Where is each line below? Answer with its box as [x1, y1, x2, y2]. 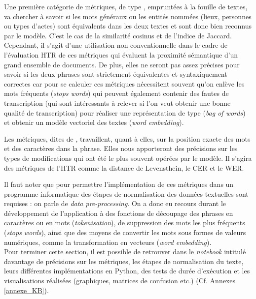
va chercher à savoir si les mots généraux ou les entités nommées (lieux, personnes [4, 11, 252, 21]
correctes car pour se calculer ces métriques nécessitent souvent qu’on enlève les [4, 78, 245, 89]
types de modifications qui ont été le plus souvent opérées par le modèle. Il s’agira [4, 152, 252, 163]
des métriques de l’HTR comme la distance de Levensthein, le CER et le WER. [4, 162, 244, 173]
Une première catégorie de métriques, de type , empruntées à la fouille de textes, [4, 1, 248, 11]
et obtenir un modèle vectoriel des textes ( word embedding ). [4, 117, 184, 127]
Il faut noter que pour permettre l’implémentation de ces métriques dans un [4, 179, 234, 189]
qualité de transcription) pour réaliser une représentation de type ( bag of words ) [4, 107, 246, 118]
